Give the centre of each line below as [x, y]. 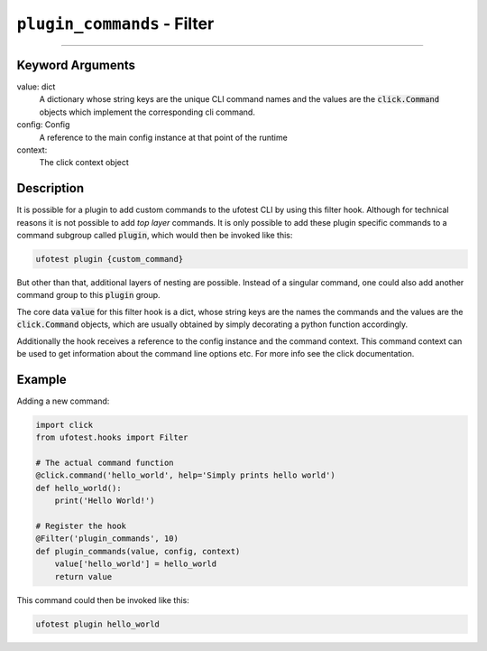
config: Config [43, 125]
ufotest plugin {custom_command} [110, 259]
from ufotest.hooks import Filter [112, 437]
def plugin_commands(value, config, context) [138, 551]
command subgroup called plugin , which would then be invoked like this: [155, 236]
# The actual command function [105, 463]
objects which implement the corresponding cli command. [147, 112]
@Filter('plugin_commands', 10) [107, 539]
